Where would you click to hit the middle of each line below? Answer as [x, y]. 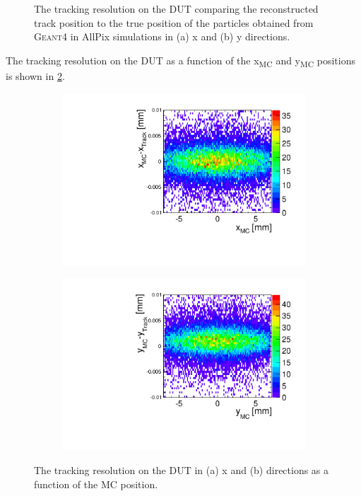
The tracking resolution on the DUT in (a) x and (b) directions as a [182, 469]
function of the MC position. [96, 484]
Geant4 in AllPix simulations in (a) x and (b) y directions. [162, 36]
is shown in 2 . [35, 75]
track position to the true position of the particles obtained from [174, 22]
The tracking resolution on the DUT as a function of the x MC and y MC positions [181, 61]
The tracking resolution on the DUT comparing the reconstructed [176, 8]
